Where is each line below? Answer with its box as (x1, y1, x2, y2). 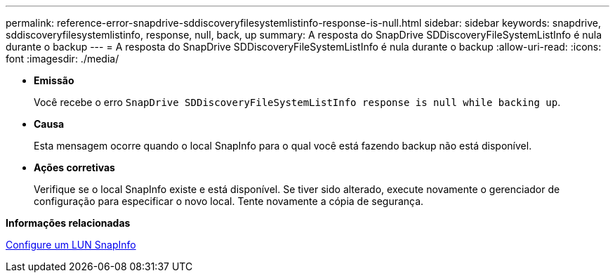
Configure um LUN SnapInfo (6, 239, 136, 251)
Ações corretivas (34, 161, 115, 173)
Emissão (34, 74, 74, 86)
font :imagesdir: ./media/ (6, 53, 119, 65)
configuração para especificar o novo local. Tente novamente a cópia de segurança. (34, 195, 424, 207)
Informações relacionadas (6, 217, 131, 229)
